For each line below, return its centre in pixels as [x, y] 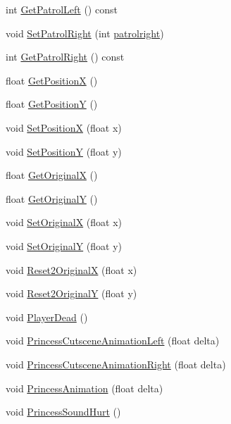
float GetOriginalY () [52, 198]
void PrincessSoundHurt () [63, 412]
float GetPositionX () [52, 80]
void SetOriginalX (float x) [64, 222]
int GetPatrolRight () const [65, 57]
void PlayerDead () [47, 317]
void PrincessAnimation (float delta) [85, 388]
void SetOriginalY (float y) [64, 245]
